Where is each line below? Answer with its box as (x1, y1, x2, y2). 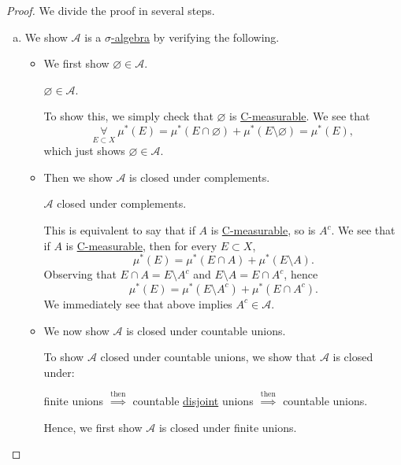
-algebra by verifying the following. (111, 28, 280, 45)
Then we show (43, 168, 113, 185)
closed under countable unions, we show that (100, 349, 317, 365)
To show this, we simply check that (43, 108, 213, 124)
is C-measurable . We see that (229, 108, 370, 124)
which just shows (43, 142, 125, 159)
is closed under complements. (129, 168, 270, 185)
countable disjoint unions (132, 393, 254, 409)
